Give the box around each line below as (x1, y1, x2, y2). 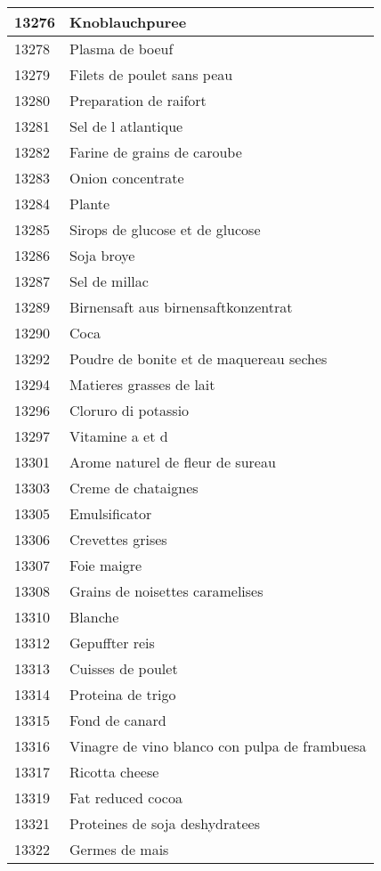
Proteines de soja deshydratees (69, 813, 261, 834)
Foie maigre (69, 555, 142, 575)
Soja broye (69, 245, 135, 265)
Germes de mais (69, 839, 169, 859)
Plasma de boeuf (69, 38, 174, 59)
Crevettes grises (69, 529, 167, 549)
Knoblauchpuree (69, 12, 187, 32)
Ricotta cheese (69, 761, 159, 782)
